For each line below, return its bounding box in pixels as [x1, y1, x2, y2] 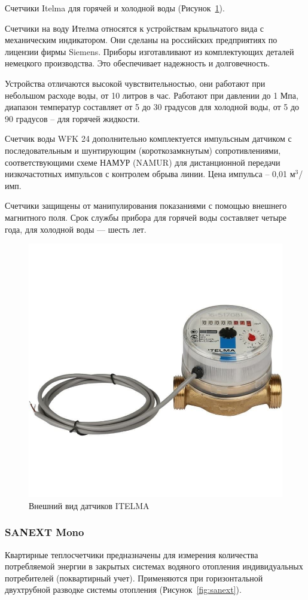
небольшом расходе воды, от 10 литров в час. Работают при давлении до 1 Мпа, [5, 89, 298, 101]
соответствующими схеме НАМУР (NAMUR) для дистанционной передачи [5, 156, 280, 168]
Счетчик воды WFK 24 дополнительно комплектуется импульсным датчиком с [5, 132, 292, 145]
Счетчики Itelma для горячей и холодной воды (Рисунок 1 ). [5, 2, 225, 14]
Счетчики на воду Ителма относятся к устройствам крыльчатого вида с [5, 22, 264, 34]
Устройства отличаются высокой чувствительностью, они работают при [5, 77, 266, 89]
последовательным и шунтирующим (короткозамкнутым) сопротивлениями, [5, 144, 281, 156]
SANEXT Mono [5, 525, 84, 540]
